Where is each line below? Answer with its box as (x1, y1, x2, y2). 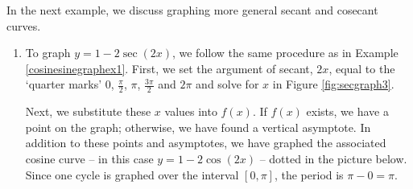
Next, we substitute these (25, 103, 151, 120)
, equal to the (328, 60, 395, 76)
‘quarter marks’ (25, 76, 102, 92)
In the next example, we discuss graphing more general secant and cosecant (6, 2, 378, 18)
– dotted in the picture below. (259, 150, 407, 166)
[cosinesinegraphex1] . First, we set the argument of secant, (25, 60, 313, 76)
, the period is (274, 166, 344, 183)
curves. (6, 17, 41, 34)
